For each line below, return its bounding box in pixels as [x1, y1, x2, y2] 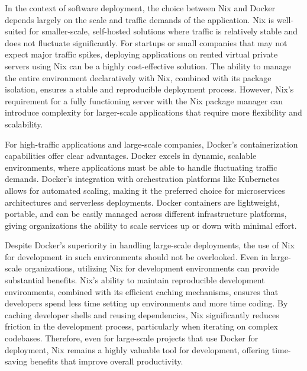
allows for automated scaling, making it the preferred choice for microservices [5, 184, 285, 196]
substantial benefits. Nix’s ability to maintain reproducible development [5, 274, 265, 286]
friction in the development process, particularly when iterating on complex [5, 320, 278, 332]
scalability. [5, 117, 43, 130]
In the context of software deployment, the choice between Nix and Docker [5, 2, 276, 14]
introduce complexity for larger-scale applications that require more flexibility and [5, 106, 302, 119]
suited [5, 25, 27, 37]
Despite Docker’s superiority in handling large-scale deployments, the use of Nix [5, 239, 295, 251]
